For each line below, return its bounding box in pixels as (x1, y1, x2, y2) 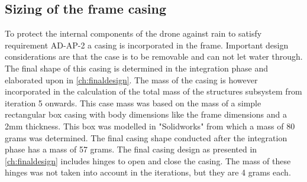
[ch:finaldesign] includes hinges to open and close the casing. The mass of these (5, 154, 291, 167)
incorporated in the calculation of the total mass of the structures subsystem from (5, 85, 302, 97)
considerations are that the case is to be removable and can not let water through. (5, 50, 303, 63)
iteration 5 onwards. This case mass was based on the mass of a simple (5, 96, 261, 109)
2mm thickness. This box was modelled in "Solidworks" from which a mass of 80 (5, 119, 295, 132)
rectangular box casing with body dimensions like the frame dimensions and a (5, 108, 287, 121)
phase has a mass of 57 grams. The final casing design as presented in (5, 143, 257, 155)
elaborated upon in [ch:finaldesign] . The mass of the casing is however (5, 73, 258, 86)
